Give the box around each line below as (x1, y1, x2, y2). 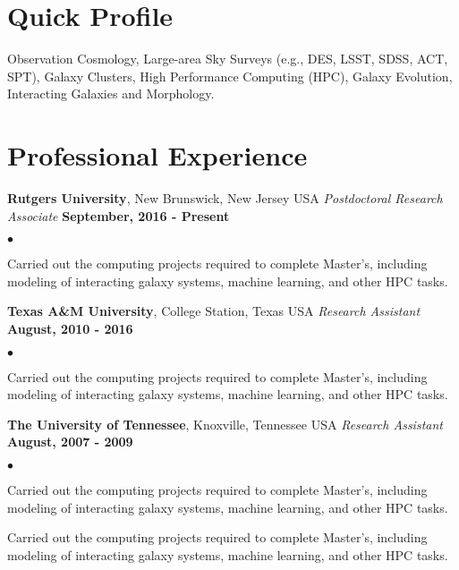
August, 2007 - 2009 (7, 432, 133, 451)
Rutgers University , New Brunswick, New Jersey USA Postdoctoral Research (7, 189, 443, 208)
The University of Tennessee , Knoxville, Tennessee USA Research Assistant (7, 414, 443, 433)
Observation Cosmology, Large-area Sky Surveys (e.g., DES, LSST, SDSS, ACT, (7, 49, 448, 68)
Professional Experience (7, 137, 308, 174)
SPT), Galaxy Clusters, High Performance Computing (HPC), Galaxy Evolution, (7, 66, 453, 85)
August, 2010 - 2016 (7, 319, 133, 337)
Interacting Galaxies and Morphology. (7, 84, 215, 103)
